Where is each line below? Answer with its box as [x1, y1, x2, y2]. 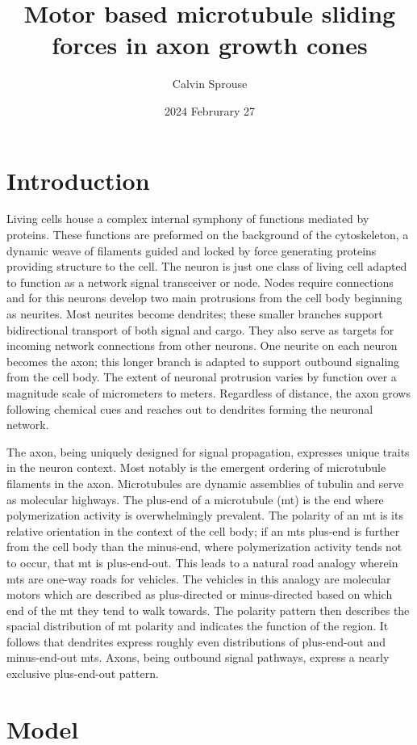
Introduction [6, 163, 150, 196]
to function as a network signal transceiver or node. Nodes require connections [6, 273, 394, 290]
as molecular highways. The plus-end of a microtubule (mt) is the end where [6, 490, 384, 507]
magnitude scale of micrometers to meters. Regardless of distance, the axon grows [6, 384, 411, 401]
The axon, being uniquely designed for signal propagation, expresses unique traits [6, 443, 410, 460]
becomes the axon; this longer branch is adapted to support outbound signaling [6, 352, 400, 369]
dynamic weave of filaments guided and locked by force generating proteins [6, 242, 377, 259]
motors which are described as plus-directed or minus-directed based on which [6, 586, 393, 603]
